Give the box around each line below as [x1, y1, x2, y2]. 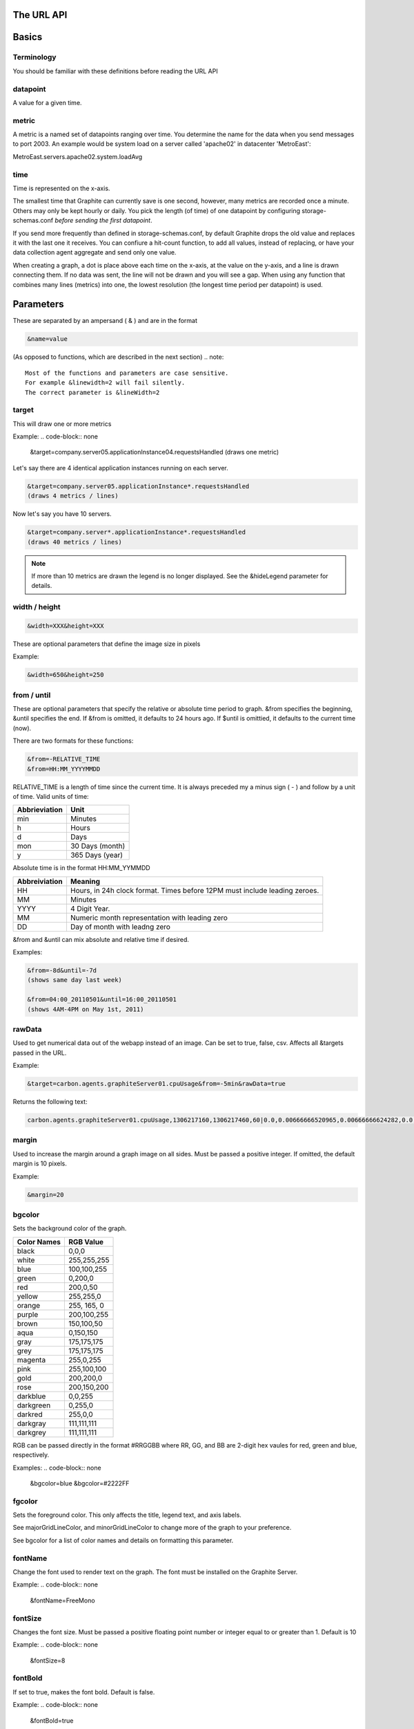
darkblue [17, 1391, 46, 1400]
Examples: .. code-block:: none [12, 1463, 101, 1472]
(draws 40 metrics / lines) [27, 538, 122, 546]
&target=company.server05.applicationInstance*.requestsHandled [27, 482, 250, 490]
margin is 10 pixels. [12, 1159, 67, 1168]
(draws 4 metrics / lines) [27, 492, 119, 500]
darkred [17, 1409, 43, 1419]
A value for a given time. [12, 98, 82, 107]
